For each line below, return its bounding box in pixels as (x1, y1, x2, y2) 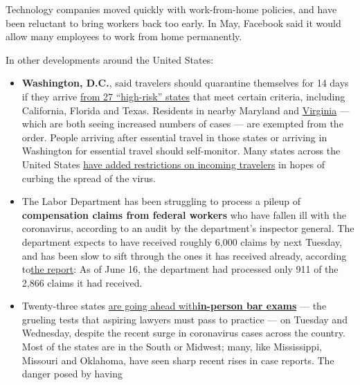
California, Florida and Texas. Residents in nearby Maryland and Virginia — (21, 102, 350, 117)
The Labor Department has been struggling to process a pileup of (21, 194, 300, 208)
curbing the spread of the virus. (21, 170, 156, 185)
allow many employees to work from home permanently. (6, 29, 242, 44)
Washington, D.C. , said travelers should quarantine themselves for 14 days (21, 75, 349, 90)
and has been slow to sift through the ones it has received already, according (21, 248, 347, 262)
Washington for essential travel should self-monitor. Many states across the (21, 143, 341, 158)
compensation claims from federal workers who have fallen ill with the (21, 207, 346, 222)
